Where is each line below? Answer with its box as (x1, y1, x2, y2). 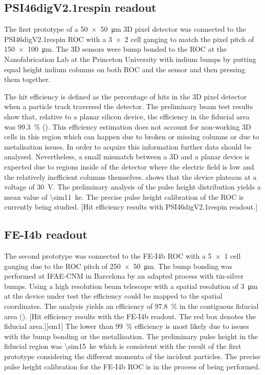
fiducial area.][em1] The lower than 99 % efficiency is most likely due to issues (4, 321, 249, 331)
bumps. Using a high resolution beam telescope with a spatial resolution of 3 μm (4, 280, 258, 291)
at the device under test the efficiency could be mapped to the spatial (4, 290, 223, 301)
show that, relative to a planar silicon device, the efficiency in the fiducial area (4, 111, 250, 121)
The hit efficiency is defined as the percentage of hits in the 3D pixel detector (4, 91, 247, 101)
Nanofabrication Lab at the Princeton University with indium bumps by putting (4, 53, 256, 64)
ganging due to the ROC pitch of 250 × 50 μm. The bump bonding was (4, 260, 233, 271)
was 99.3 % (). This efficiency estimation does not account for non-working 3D (4, 121, 251, 132)
